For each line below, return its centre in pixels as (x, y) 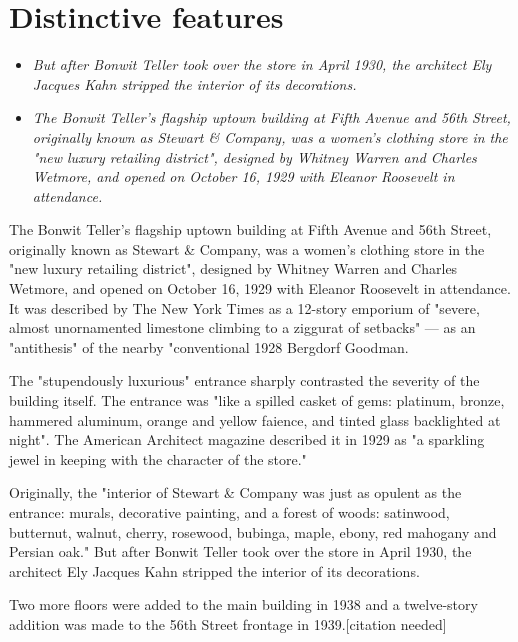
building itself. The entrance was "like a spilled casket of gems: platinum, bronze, (257, 400)
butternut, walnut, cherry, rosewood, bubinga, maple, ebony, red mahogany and (253, 531)
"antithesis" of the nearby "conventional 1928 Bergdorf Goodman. (209, 346)
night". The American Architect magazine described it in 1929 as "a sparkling (247, 439)
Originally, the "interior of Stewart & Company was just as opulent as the (235, 492)
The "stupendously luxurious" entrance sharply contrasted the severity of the (244, 380)
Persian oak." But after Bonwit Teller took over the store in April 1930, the (240, 551)
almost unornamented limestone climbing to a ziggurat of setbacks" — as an (242, 327)
